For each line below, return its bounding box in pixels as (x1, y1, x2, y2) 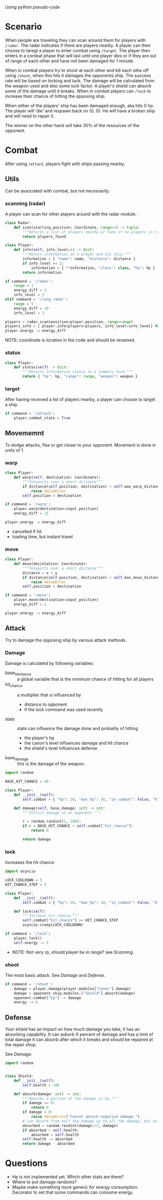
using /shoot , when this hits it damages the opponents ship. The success (5, 73, 151, 78)
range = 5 (14, 301, 34, 306)
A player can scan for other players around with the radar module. (5, 211, 137, 217)
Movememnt (5, 429, 45, 437)
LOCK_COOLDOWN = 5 (5, 878, 42, 883)
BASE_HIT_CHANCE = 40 (5, 779, 49, 784)
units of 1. (5, 447, 24, 453)
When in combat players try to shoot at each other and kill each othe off (5, 67, 149, 73)
